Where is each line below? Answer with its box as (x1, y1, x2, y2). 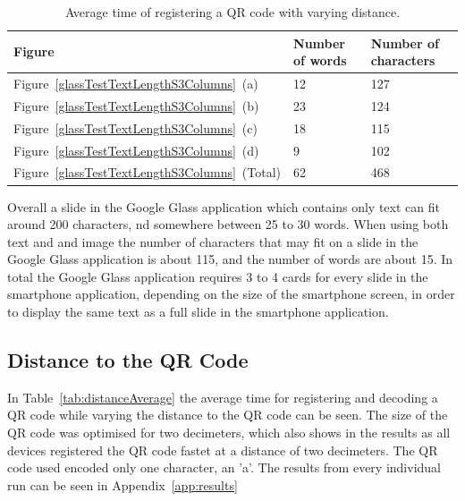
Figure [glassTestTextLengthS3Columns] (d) (13, 140, 259, 159)
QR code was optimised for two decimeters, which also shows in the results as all (7, 423, 451, 442)
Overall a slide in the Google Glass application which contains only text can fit (7, 197, 440, 216)
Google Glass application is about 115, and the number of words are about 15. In (7, 250, 453, 268)
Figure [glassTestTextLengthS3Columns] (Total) (13, 163, 282, 182)
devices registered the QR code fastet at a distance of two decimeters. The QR (7, 440, 438, 459)
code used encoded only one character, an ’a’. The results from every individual (7, 458, 441, 477)
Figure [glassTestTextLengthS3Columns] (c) (13, 118, 258, 137)
